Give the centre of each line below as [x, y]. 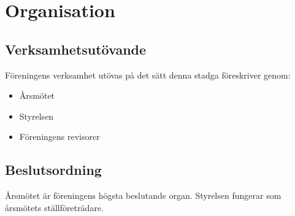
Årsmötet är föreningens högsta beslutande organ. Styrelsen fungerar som [143, 195]
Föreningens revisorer [59, 137]
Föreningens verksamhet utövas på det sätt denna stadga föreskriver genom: [148, 75]
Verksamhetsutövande [76, 49]
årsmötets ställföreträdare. [54, 207]
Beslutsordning [53, 170]
